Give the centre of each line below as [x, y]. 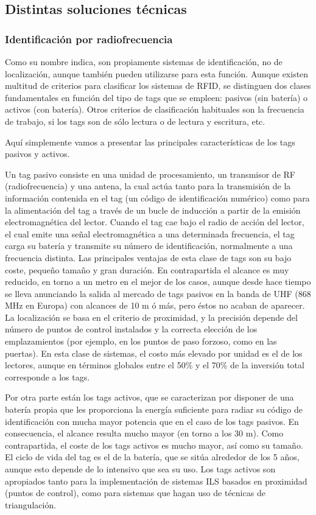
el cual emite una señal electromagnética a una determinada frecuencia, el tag [150, 233]
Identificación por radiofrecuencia [89, 39]
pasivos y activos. [37, 154]
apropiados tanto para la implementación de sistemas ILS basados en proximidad [156, 481]
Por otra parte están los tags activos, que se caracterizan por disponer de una [149, 397]
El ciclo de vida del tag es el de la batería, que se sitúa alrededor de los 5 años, [152, 457]
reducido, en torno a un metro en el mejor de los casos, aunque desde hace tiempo [158, 282]
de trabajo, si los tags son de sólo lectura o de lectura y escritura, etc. [135, 121]
